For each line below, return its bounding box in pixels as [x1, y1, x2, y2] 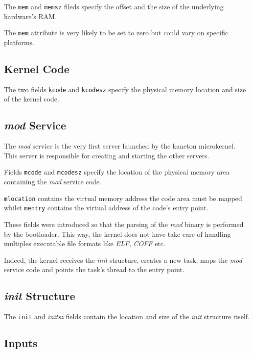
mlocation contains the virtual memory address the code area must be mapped [4, 193, 242, 203]
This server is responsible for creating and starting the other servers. [4, 150, 209, 160]
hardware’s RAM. [4, 11, 57, 21]
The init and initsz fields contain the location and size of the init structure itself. [4, 311, 250, 322]
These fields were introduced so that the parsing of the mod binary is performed [4, 219, 244, 229]
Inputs [4, 335, 38, 351]
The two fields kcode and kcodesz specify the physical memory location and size [4, 84, 246, 94]
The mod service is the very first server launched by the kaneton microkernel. [4, 141, 235, 151]
